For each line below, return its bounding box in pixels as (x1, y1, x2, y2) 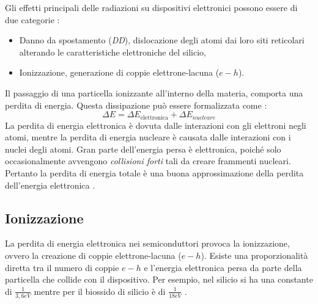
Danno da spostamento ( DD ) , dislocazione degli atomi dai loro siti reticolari (19, 34, 305, 46)
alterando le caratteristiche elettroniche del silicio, (19, 45, 206, 58)
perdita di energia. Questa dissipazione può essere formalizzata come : (5, 98, 267, 111)
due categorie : (5, 13, 60, 26)
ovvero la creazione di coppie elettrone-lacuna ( (5, 248, 182, 261)
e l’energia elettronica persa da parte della (144, 261, 302, 273)
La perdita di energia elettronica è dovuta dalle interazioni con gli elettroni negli (5, 118, 306, 131)
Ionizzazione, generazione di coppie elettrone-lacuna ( (19, 66, 220, 79)
